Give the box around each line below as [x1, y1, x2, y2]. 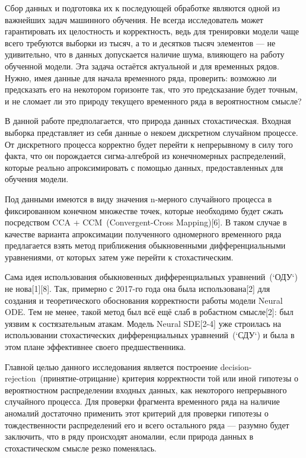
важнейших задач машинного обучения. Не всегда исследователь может [5, 13, 263, 26]
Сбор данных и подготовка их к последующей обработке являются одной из [5, 2, 280, 14]
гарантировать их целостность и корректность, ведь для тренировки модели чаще [5, 25, 299, 37]
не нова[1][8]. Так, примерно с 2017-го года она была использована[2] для [5, 282, 270, 295]
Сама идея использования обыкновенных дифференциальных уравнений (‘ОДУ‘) [5, 271, 298, 283]
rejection [5, 372, 36, 384]
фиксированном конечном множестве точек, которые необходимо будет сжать [5, 204, 283, 217]
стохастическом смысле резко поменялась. [5, 441, 157, 454]
